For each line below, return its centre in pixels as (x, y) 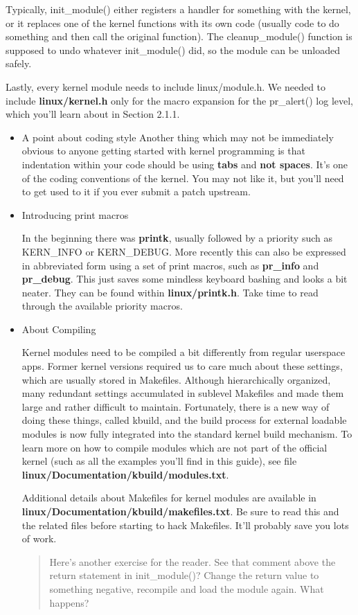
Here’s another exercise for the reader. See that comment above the (193, 561)
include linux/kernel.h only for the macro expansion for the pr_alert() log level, (180, 100)
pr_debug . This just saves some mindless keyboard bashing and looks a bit (185, 279)
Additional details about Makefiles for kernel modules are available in (169, 498)
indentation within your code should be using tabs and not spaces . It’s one (185, 164)
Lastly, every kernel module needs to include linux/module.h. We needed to (166, 86)
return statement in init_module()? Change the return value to (184, 575)
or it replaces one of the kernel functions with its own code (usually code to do (172, 23)
